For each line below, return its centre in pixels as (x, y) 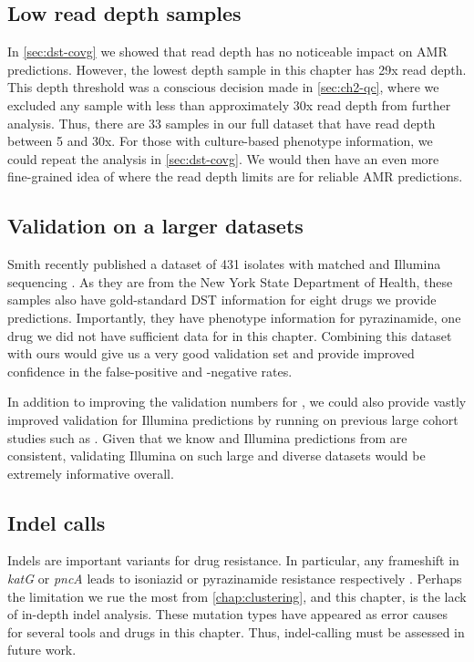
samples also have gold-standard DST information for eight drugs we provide (222, 300)
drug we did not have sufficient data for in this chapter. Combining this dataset (230, 335)
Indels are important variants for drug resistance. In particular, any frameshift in (233, 560)
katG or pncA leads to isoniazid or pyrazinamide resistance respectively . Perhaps (235, 579)
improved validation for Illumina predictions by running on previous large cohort (233, 419)
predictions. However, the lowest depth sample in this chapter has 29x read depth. (237, 69)
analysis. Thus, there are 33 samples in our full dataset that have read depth (222, 123)
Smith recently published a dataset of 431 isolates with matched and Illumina (224, 264)
